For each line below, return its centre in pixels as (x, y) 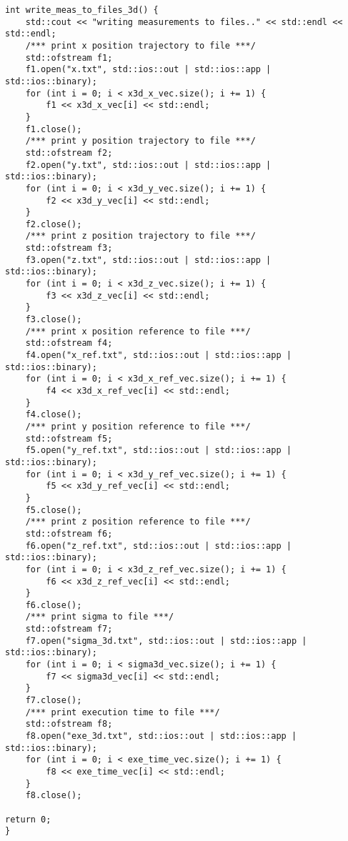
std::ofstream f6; (69, 533)
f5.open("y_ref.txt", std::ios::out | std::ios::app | (158, 451)
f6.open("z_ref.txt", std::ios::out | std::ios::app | (158, 546)
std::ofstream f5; (69, 438)
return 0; (28, 819)
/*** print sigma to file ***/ (100, 617)
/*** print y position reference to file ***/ (138, 426)
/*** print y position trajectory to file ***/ (140, 141)
